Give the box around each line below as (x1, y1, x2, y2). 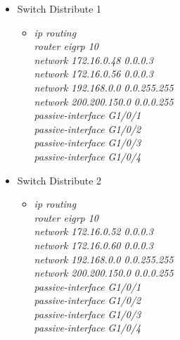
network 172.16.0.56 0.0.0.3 (34, 66, 154, 81)
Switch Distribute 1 (17, 1, 102, 15)
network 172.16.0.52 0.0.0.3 (34, 224, 154, 239)
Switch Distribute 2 (17, 172, 102, 187)
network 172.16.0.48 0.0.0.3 (34, 52, 154, 67)
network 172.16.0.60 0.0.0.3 (34, 237, 154, 252)
